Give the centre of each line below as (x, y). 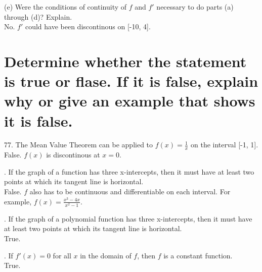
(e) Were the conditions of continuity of (65, 7)
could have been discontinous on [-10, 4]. (88, 26)
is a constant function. (198, 255)
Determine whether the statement (125, 61)
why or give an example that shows (130, 101)
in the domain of (106, 255)
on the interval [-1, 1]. (224, 145)
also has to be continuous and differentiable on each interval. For (130, 192)
